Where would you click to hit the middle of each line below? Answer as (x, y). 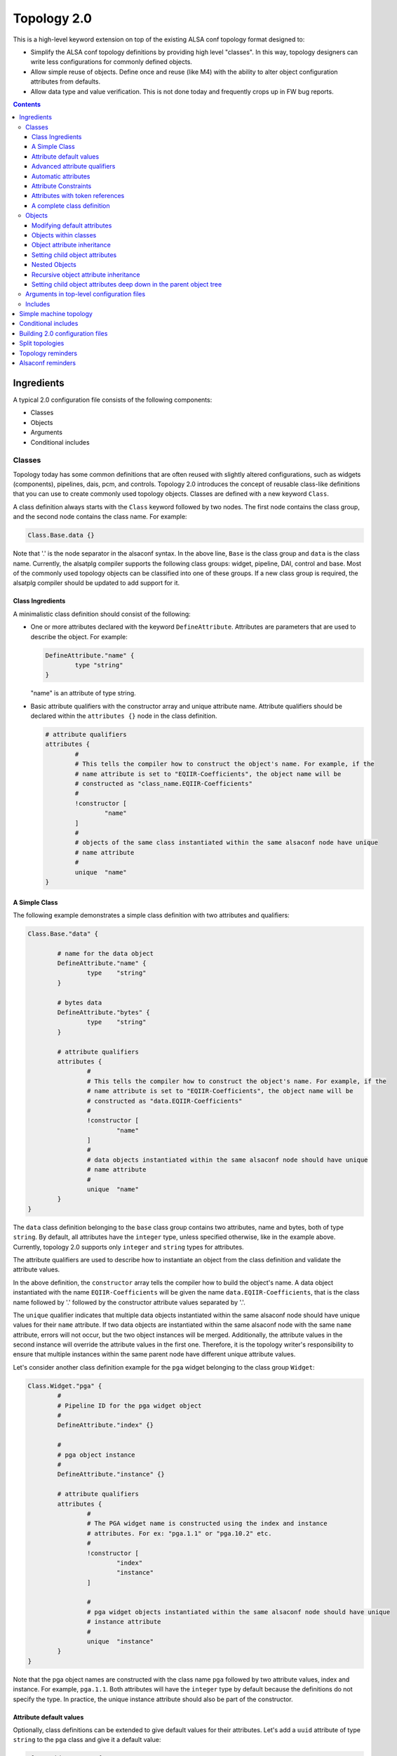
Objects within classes (64, 235)
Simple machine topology (56, 314)
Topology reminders (48, 353)
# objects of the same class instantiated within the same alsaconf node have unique (227, 843)
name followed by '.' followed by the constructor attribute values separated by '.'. (129, 1302)
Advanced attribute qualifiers (74, 166)
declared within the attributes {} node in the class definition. (124, 716)
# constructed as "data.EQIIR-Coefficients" (164, 1101)
